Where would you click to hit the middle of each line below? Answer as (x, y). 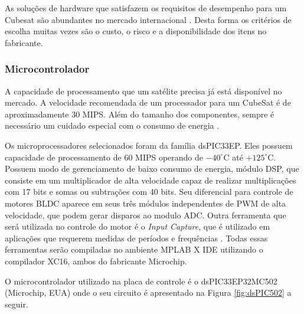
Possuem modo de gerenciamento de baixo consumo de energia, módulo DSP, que (152, 169)
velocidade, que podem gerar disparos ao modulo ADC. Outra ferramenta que (146, 215)
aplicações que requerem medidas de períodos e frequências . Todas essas (136, 238)
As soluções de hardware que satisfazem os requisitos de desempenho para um (146, 8)
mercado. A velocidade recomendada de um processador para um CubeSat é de (148, 102)
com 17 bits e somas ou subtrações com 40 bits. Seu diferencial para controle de (149, 192)
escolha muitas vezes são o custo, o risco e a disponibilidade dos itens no (136, 31)
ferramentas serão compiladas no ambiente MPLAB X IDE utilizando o (134, 249)
